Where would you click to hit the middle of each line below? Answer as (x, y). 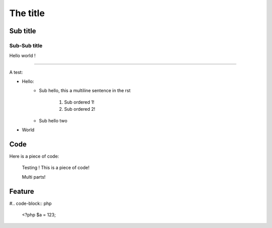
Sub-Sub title (26, 45)
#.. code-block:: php (30, 203)
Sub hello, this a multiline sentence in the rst (85, 91)
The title (27, 13)
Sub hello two (53, 120)
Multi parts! (34, 177)
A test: (16, 72)
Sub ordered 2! (80, 109)
